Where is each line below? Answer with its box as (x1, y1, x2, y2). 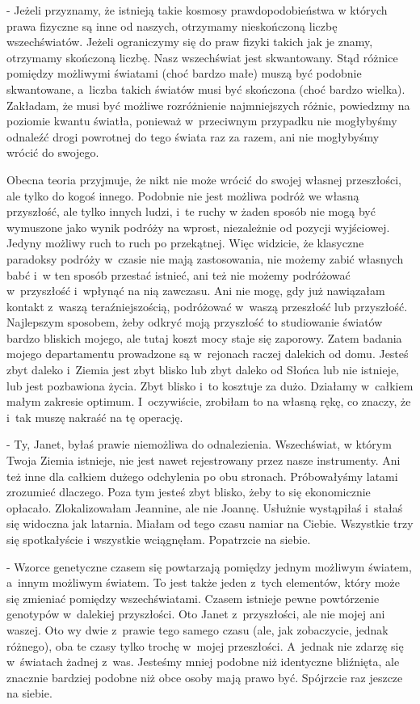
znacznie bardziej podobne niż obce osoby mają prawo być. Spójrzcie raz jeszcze (6, 668, 403, 685)
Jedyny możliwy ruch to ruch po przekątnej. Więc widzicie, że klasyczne (6, 234, 364, 251)
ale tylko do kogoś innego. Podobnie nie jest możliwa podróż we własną (6, 187, 359, 204)
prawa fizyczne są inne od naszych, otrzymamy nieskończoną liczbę (6, 17, 338, 34)
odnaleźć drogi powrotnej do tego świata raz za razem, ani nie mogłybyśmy (6, 128, 380, 145)
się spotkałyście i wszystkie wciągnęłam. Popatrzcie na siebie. (6, 531, 311, 547)
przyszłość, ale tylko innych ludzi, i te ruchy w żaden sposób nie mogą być (6, 203, 376, 220)
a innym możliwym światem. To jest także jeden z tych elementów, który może (6, 574, 400, 591)
